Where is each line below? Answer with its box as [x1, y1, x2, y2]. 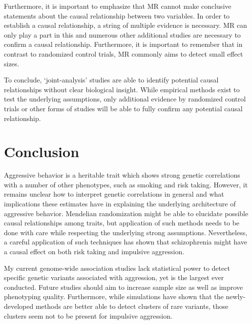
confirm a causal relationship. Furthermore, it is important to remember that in [4, 39, 243, 49]
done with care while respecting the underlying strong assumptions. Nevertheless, [4, 227, 248, 237]
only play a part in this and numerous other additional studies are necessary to [4, 29, 241, 40]
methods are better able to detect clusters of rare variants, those [35, 301, 229, 311]
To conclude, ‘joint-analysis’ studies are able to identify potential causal [4, 75, 219, 85]
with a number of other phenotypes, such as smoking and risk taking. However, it [4, 179, 248, 189]
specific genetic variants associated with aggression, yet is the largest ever [4, 272, 224, 283]
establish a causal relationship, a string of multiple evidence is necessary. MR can [4, 20, 247, 30]
